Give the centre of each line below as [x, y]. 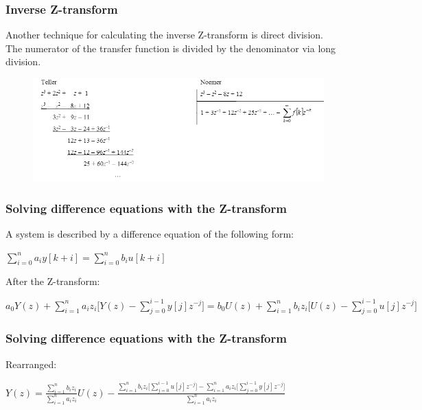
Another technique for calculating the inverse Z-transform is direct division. [164, 35]
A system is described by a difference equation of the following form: [150, 234]
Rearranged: [31, 364]
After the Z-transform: [53, 281]
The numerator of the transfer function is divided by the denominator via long [171, 48]
